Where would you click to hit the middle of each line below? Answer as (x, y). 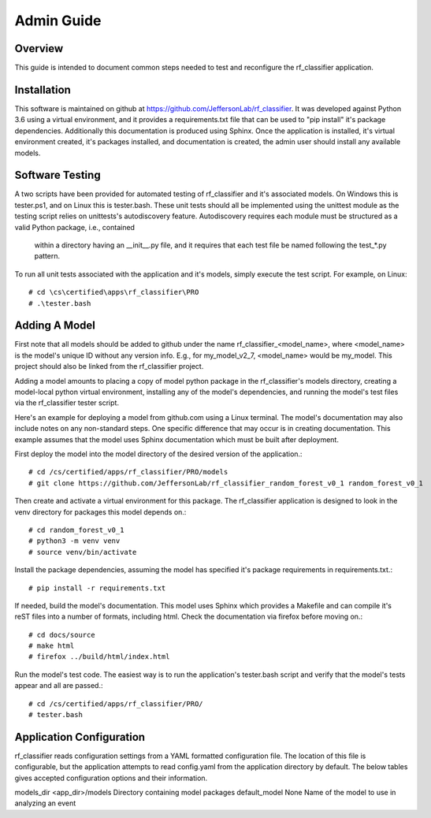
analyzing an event (45, 803)
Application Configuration (80, 737)
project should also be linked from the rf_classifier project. (109, 366)
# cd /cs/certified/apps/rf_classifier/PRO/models (128, 472)
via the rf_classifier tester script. (67, 403)
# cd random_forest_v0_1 (76, 530)
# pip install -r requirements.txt (97, 588)
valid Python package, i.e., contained (75, 227)
